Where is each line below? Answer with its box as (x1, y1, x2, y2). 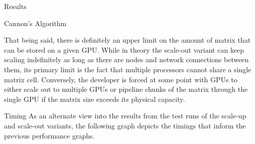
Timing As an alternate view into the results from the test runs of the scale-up (4, 110, 246, 121)
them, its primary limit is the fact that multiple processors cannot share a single (4, 64, 251, 74)
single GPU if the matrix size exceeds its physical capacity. (4, 93, 185, 104)
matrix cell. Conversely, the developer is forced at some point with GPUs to (4, 74, 237, 84)
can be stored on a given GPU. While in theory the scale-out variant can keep (4, 44, 244, 55)
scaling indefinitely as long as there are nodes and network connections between (4, 54, 249, 65)
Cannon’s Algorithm (4, 18, 67, 28)
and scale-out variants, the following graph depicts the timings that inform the (4, 120, 246, 130)
